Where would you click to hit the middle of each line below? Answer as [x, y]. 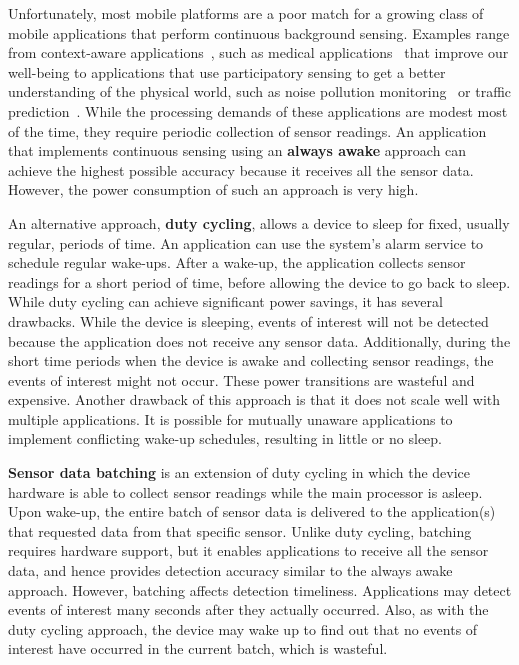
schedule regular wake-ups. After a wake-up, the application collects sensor [237, 262]
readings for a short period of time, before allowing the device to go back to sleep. [259, 281]
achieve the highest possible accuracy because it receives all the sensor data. [241, 169]
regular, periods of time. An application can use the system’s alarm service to [246, 242]
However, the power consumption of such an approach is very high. [213, 189]
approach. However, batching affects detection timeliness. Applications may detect [260, 589]
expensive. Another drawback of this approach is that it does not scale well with [254, 399]
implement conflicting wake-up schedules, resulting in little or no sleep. [225, 438]
